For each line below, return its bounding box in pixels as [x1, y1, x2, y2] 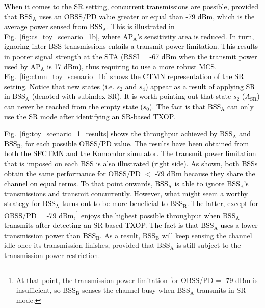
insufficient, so [16, 285, 61, 295]
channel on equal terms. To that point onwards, [4, 178, 153, 189]
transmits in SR [196, 285, 246, 295]
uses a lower [220, 220, 258, 230]
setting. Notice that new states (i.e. [4, 81, 115, 91]
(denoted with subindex [32, 91, 106, 101]
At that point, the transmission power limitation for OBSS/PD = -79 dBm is [16, 274, 258, 285]
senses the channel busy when [82, 285, 175, 295]
